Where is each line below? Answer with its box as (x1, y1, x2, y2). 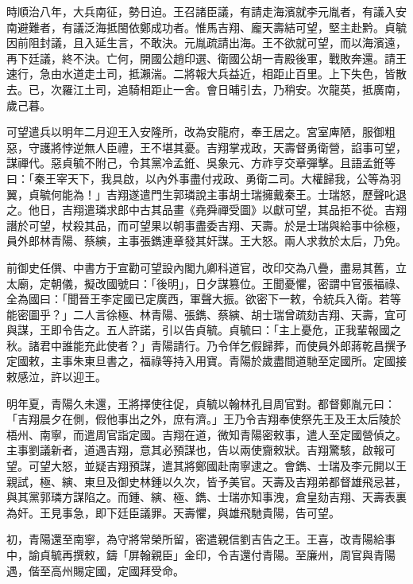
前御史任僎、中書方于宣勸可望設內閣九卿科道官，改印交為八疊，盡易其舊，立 (6, 259, 407, 275)
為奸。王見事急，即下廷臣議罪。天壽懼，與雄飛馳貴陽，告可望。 (6, 504, 340, 520)
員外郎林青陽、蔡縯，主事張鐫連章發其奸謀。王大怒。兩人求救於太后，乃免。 (6, 232, 407, 249)
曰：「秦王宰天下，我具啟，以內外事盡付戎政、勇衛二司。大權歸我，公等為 (6, 169, 390, 186)
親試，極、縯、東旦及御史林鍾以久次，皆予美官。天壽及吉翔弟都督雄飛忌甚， (6, 473, 407, 489)
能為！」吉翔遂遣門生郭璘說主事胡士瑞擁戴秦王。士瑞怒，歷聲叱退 (61, 185, 407, 202)
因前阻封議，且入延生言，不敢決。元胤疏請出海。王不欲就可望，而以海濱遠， (6, 34, 407, 51)
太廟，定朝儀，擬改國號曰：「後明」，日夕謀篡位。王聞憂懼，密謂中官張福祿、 (6, 274, 407, 291)
